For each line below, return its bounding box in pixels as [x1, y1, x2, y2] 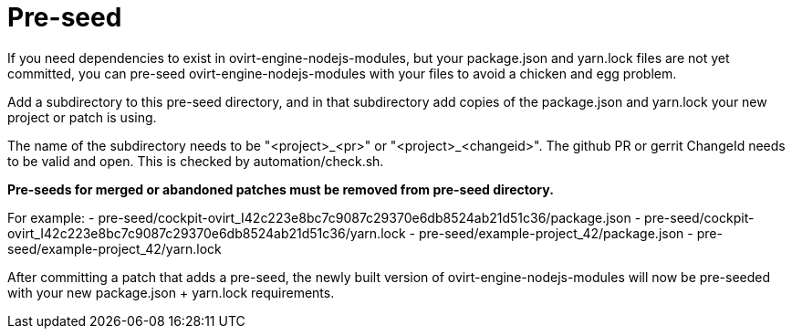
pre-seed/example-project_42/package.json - [418, 225, 693, 241]
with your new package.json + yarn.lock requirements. [7, 284, 335, 300]
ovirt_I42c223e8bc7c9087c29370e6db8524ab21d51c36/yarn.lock [7, 225, 406, 241]
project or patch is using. [7, 109, 157, 125]
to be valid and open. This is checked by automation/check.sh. [7, 152, 384, 169]
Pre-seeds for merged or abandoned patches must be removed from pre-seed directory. [7, 181, 554, 197]
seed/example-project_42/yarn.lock [7, 240, 222, 257]
